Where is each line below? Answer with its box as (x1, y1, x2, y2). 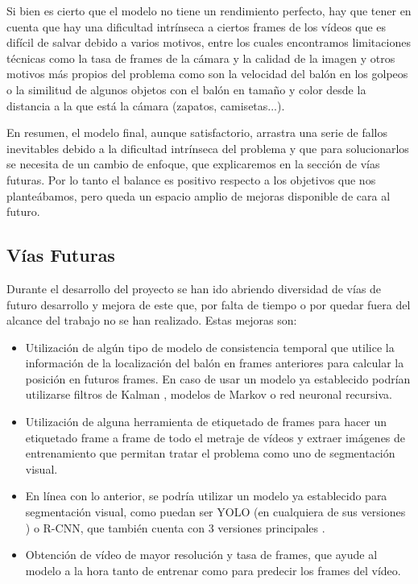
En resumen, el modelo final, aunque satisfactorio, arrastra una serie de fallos (6, 124, 388, 141)
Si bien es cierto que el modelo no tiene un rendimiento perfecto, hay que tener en (6, 2, 412, 19)
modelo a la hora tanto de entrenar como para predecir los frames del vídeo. (25, 561, 401, 578)
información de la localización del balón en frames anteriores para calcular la (25, 354, 404, 371)
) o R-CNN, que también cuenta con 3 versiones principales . (25, 519, 325, 536)
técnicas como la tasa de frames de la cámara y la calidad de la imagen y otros (6, 49, 395, 66)
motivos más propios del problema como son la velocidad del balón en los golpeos (6, 65, 408, 82)
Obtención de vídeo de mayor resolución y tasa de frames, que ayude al (25, 546, 378, 563)
